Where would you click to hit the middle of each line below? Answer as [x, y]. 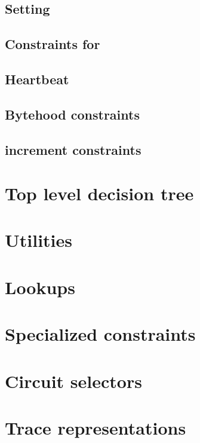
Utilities [39, 240]
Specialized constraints [100, 334]
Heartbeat [37, 79]
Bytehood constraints [72, 114]
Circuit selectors [73, 381]
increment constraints [73, 149]
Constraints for [53, 44]
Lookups [40, 287]
